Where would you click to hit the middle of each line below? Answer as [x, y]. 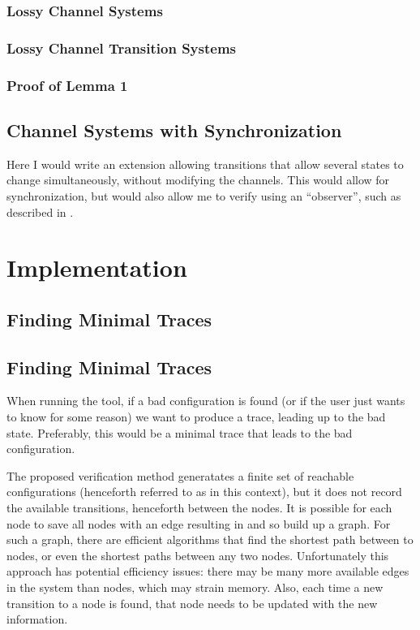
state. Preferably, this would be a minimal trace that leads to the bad [180, 432]
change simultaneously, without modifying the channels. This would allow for [198, 180]
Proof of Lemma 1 [67, 85]
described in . [40, 211]
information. [37, 619]
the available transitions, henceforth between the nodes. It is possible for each [199, 508]
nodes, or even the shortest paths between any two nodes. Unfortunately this [198, 555]
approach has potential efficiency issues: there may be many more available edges [208, 571]
